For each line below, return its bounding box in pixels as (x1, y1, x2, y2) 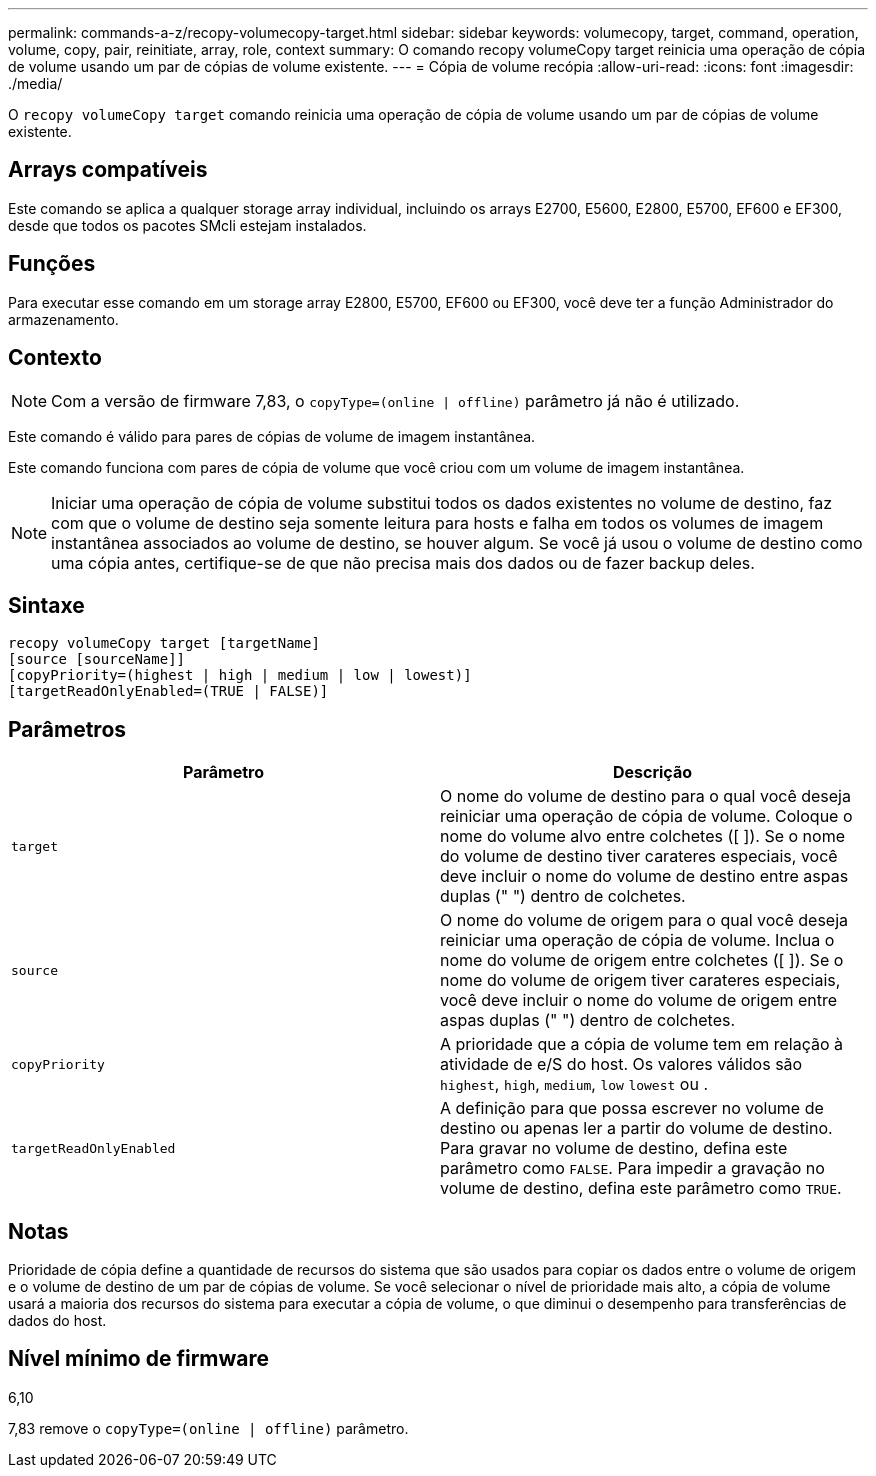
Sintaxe (8, 592, 85, 618)
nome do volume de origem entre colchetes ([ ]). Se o (440, 950, 844, 971)
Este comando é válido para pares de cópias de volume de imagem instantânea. (8, 427, 536, 445)
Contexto (8, 345, 102, 371)
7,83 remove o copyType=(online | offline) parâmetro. (8, 1419, 409, 1437)
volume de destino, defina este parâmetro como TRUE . (440, 1178, 842, 1199)
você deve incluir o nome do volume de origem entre (440, 990, 838, 1011)
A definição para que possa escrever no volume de (440, 1098, 824, 1119)
